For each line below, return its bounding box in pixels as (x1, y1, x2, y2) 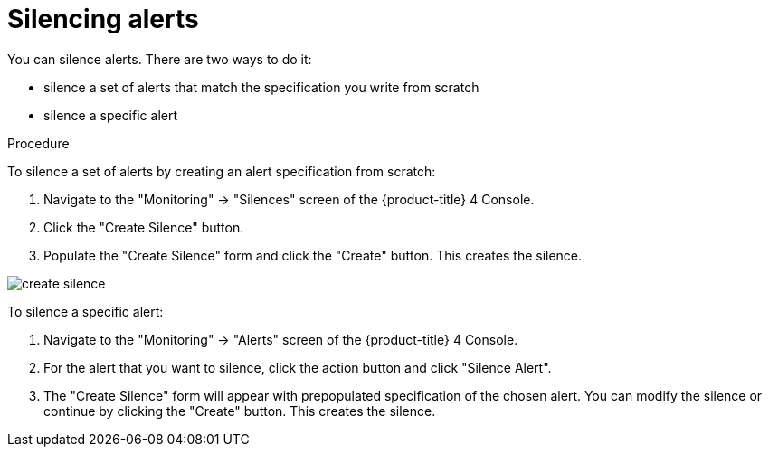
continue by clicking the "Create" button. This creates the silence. (43, 402, 436, 419)
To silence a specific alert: (7, 303, 164, 319)
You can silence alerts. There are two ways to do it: (7, 51, 312, 67)
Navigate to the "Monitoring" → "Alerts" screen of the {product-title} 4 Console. (43, 331, 518, 347)
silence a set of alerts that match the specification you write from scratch (43, 79, 479, 95)
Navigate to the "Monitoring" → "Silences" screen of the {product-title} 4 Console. (43, 191, 535, 207)
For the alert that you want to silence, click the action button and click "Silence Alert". (43, 359, 552, 375)
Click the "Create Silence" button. (43, 219, 244, 235)
